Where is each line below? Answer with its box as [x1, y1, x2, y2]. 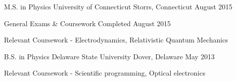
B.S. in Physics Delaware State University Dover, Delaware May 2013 [4, 51, 215, 61]
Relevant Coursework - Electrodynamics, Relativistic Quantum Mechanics [4, 35, 228, 45]
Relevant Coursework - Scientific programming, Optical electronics [4, 68, 205, 78]
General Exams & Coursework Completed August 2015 [4, 18, 171, 28]
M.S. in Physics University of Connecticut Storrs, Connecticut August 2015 [4, 1, 233, 11]
